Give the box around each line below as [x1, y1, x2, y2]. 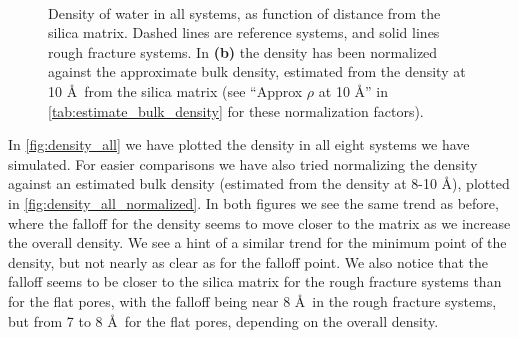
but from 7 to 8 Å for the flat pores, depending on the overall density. [8, 310, 439, 331]
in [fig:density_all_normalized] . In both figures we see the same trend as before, [8, 192, 499, 213]
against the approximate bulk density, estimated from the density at [48, 61, 466, 82]
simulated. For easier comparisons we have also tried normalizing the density [8, 153, 478, 174]
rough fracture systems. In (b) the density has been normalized [48, 41, 438, 62]
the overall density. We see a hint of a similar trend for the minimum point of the [8, 232, 507, 253]
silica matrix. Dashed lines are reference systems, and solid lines [48, 22, 440, 43]
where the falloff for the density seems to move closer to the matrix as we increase [8, 212, 511, 233]
